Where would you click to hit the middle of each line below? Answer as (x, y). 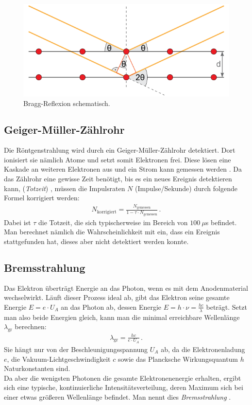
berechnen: (31, 326)
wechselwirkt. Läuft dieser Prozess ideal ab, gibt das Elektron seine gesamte (117, 297)
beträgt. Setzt (227, 307)
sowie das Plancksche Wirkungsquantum (178, 359)
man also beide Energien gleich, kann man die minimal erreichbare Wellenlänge (122, 317)
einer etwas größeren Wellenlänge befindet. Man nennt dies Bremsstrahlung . (118, 396)
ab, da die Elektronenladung (203, 349)
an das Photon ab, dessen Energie (111, 307)
